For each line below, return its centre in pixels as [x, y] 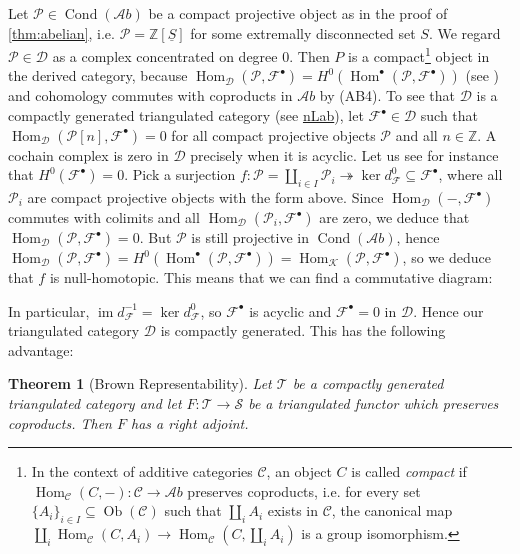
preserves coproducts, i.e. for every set [304, 490]
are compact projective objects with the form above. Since [205, 197]
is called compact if [409, 471]
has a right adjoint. [189, 422]
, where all [470, 174]
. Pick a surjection [180, 174]
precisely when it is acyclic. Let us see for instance [344, 154]
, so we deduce [446, 257]
